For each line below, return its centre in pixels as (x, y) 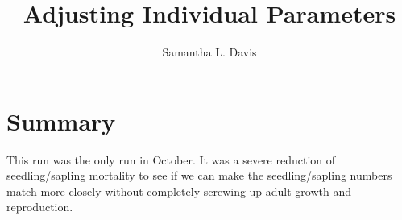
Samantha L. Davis (209, 52)
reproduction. (40, 207)
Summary (61, 120)
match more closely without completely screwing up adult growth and (179, 191)
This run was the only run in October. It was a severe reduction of (171, 159)
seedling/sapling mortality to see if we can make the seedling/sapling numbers (199, 175)
